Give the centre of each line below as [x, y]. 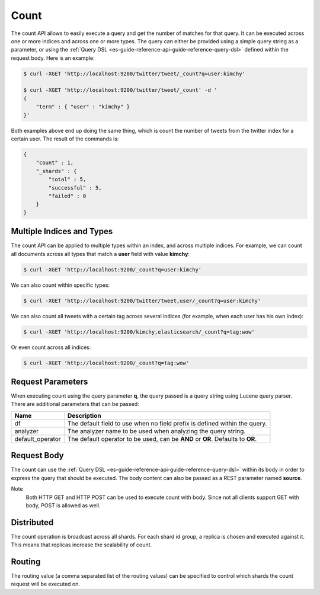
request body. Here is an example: [53, 58]
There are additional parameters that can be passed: [75, 404]
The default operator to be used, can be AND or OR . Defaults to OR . [162, 439]
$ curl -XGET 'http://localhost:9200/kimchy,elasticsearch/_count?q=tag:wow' [139, 332]
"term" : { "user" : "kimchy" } [83, 107]
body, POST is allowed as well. [63, 505]
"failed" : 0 [67, 196]
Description [84, 415]
